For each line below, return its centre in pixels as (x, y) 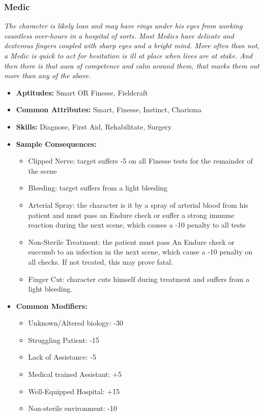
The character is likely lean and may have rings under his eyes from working (123, 26)
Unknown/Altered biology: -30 (76, 323)
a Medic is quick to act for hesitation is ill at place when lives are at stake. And (128, 55)
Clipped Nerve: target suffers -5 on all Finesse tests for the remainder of (140, 161)
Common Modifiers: (52, 306)
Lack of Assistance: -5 (62, 357)
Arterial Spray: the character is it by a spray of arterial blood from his (138, 204)
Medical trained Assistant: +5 (75, 374)
